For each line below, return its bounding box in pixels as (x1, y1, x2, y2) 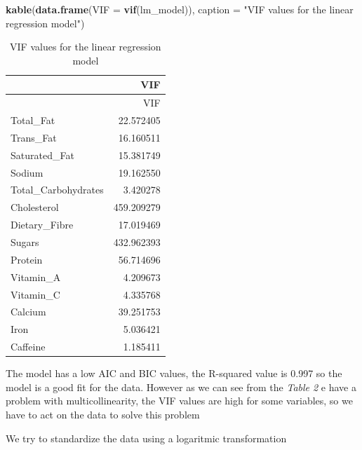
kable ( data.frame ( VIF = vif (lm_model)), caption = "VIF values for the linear (6, 2, 354, 16)
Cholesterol (11, 200, 59, 214)
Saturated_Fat (11, 147, 74, 162)
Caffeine (11, 339, 46, 354)
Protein (11, 252, 43, 266)
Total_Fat (11, 113, 55, 128)
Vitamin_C (11, 287, 60, 301)
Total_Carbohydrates (11, 182, 104, 197)
